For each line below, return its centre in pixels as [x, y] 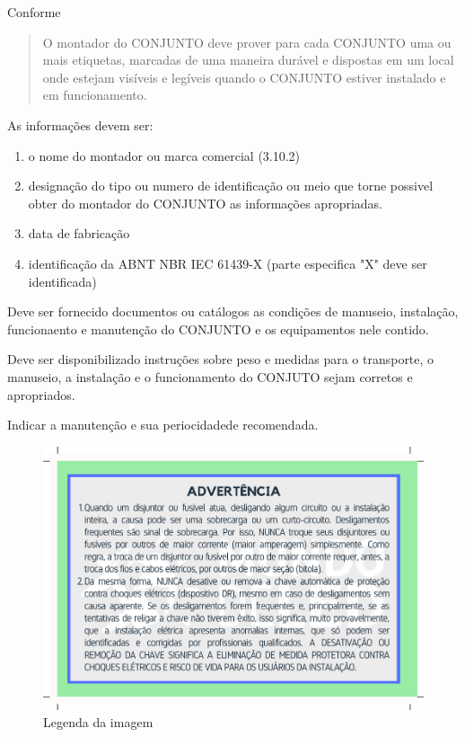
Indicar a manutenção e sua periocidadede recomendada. [163, 425]
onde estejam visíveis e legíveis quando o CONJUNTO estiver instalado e [244, 77]
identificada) [62, 281]
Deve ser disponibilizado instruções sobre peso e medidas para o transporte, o [221, 359]
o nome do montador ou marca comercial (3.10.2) [164, 155]
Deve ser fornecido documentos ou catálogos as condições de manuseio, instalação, [233, 311]
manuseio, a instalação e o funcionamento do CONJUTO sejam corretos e [210, 376]
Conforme [34, 12]
